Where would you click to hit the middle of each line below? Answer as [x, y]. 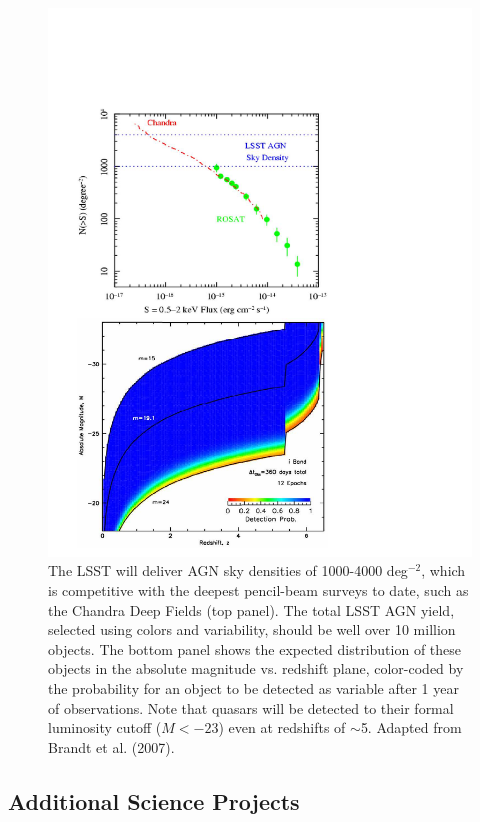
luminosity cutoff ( [105, 727]
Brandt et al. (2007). [111, 746]
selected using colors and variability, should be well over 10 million [252, 629]
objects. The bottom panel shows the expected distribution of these [255, 648]
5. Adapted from [411, 727]
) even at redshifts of [282, 727]
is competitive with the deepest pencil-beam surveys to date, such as [258, 590]
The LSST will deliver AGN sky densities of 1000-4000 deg [228, 570]
